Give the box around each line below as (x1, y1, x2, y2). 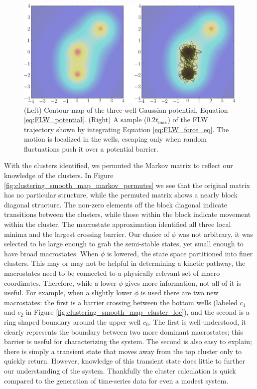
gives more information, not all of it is (125, 277, 242, 288)
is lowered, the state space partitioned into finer (107, 248, 253, 258)
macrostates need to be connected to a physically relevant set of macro (4, 268, 220, 278)
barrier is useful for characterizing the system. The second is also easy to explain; (4, 336, 252, 347)
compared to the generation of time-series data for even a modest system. (4, 375, 229, 386)
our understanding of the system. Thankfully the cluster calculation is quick (4, 365, 236, 376)
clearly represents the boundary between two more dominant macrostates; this (4, 326, 243, 337)
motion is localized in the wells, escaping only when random (24, 134, 207, 144)
